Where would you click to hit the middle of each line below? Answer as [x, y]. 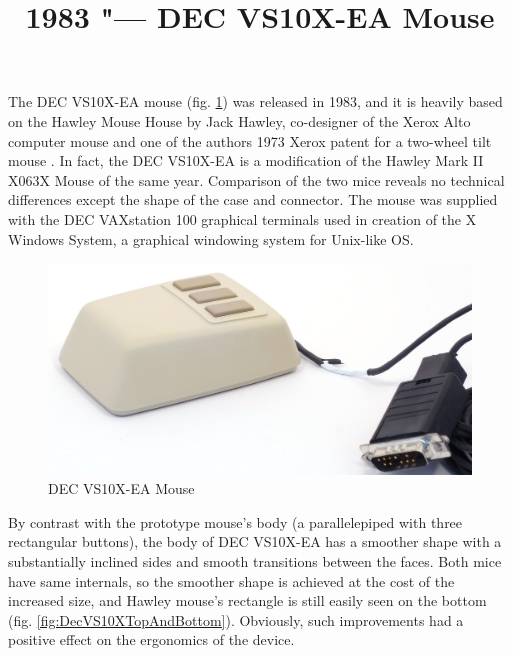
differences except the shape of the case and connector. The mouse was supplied [253, 199]
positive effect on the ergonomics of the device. [151, 639]
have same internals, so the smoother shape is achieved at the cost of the [231, 580]
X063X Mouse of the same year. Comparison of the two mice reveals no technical [256, 179]
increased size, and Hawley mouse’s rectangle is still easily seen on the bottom [247, 600]
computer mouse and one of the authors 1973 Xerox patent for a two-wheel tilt [250, 140]
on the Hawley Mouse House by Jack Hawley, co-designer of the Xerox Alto [239, 120]
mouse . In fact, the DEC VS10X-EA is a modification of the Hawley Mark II [246, 160]
